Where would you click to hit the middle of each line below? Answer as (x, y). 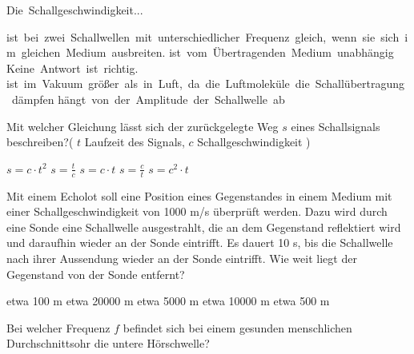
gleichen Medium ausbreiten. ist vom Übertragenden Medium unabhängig (207, 52)
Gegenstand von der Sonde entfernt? (96, 274)
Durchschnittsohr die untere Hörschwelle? (108, 343)
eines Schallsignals (336, 126)
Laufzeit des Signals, (135, 142)
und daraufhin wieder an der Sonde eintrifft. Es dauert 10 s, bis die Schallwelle (200, 243)
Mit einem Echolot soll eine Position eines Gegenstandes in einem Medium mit (199, 195)
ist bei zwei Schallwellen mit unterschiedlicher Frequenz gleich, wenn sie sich (203, 36)
